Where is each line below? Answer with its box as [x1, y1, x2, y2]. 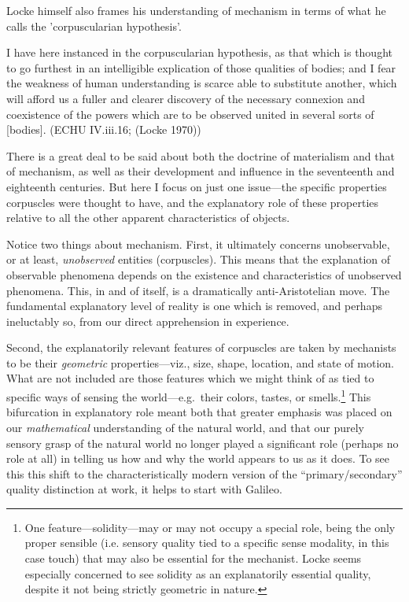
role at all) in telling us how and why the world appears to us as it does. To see [6, 450, 390, 467]
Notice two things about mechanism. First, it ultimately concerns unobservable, [6, 235, 390, 252]
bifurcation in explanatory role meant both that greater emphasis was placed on [6, 404, 392, 420]
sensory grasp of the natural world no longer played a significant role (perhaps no [6, 434, 399, 451]
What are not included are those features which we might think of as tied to [6, 370, 374, 386]
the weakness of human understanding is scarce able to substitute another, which [6, 75, 397, 91]
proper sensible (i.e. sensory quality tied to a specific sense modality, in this [24, 534, 389, 551]
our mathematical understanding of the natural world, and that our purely [6, 419, 364, 435]
